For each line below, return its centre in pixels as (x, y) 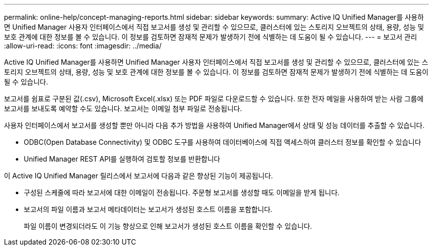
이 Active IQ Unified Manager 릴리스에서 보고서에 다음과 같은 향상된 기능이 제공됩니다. (139, 176)
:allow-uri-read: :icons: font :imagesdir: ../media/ (83, 46)
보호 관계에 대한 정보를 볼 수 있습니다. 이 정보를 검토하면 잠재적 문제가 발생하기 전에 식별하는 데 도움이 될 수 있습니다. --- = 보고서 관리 (211, 37)
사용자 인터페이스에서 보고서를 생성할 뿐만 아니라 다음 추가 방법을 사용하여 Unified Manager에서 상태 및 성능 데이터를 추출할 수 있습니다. (214, 125)
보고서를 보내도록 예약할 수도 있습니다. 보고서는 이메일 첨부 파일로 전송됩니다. (123, 108)
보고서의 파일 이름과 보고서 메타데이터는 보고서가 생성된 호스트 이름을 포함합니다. (148, 209)
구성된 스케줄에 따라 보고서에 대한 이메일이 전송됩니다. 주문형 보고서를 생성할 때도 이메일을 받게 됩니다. (182, 192)
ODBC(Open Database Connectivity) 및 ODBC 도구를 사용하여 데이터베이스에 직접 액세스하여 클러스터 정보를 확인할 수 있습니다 (222, 142)
